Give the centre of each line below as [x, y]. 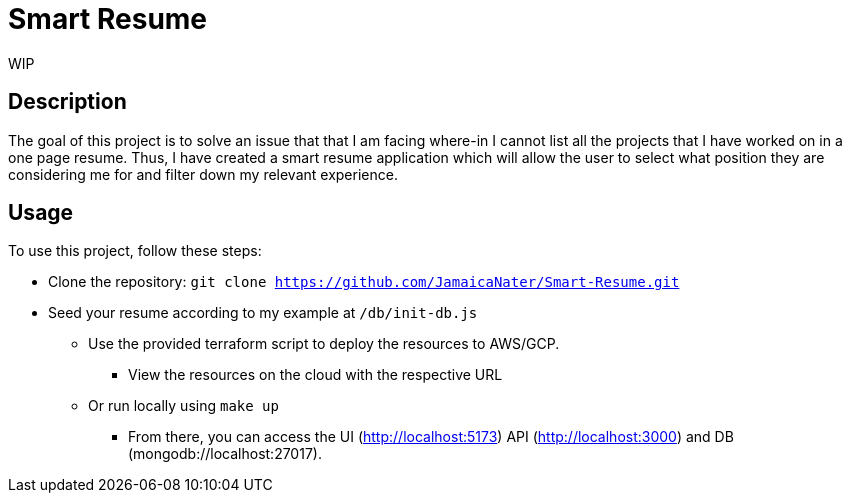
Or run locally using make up [183, 406]
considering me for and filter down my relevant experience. [203, 174]
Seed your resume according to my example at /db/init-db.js [263, 313]
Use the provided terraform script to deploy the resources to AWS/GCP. [324, 344]
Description [67, 102]
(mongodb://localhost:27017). [225, 454]
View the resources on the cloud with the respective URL [315, 375]
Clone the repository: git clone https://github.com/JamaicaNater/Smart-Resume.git [364, 282]
